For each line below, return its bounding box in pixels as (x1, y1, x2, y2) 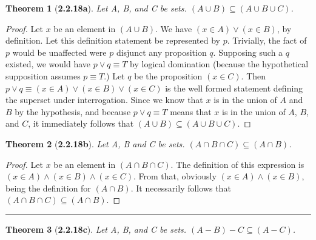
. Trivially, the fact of (227, 34, 307, 47)
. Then (241, 69, 266, 82)
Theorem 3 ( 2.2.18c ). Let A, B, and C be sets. (5, 222, 187, 235)
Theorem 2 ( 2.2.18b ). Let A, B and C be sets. (5, 137, 185, 150)
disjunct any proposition (116, 45, 207, 58)
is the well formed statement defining (165, 81, 303, 94)
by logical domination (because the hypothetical (130, 58, 309, 70)
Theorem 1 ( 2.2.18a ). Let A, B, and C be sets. (5, 2, 187, 14)
